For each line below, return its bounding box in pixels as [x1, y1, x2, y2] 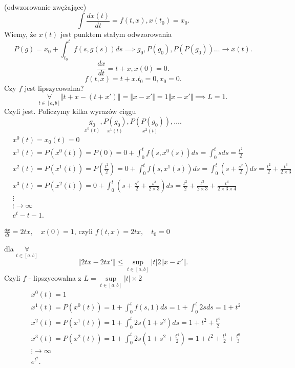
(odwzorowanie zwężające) [4, 2, 87, 12]
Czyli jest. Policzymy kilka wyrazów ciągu [4, 106, 136, 117]
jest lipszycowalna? [24, 83, 84, 93]
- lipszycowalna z [28, 272, 81, 283]
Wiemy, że [4, 29, 36, 40]
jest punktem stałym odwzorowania [60, 29, 172, 40]
